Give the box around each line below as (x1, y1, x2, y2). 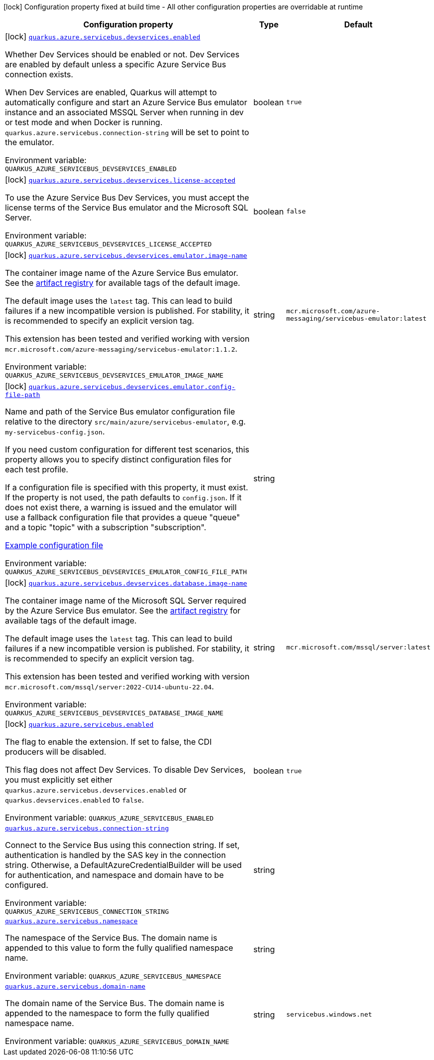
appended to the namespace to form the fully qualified (5, 1008, 209, 1018)
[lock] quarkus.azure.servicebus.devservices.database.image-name (5, 578, 247, 588)
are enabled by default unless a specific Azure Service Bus (5, 59, 226, 69)
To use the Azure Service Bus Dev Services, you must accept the (5, 193, 249, 203)
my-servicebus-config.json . (5, 426, 105, 436)
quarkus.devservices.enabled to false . (5, 795, 144, 805)
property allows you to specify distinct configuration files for (5, 454, 232, 464)
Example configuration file (5, 540, 103, 550)
